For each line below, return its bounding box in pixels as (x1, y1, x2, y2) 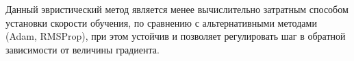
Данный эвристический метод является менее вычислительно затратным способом (5, 2, 349, 16)
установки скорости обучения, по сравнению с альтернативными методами (5, 15, 317, 29)
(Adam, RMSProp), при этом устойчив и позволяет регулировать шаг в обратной (5, 29, 346, 43)
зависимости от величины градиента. (5, 42, 160, 56)
